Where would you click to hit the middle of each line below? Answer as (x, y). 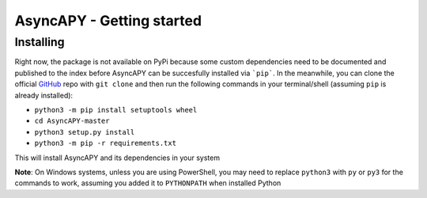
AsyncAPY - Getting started (108, 21)
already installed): (44, 95)
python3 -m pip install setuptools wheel (116, 110)
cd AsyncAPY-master (72, 121)
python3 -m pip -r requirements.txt (106, 143)
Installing (40, 42)
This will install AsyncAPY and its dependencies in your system (117, 158)
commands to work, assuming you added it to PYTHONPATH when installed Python (148, 183)
